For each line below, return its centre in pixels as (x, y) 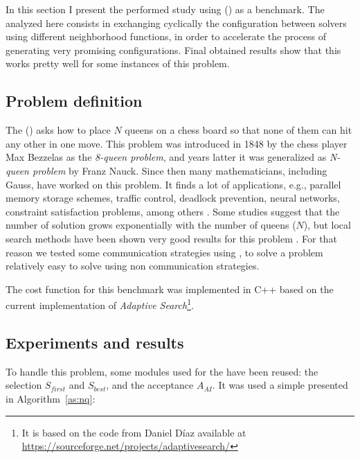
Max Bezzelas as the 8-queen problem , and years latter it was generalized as (166, 157)
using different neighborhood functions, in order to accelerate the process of (166, 36)
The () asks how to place (58, 130)
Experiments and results (95, 342)
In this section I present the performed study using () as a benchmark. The (165, 9)
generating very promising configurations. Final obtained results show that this (173, 50)
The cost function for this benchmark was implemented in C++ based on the (170, 289)
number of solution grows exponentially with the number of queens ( (151, 225)
